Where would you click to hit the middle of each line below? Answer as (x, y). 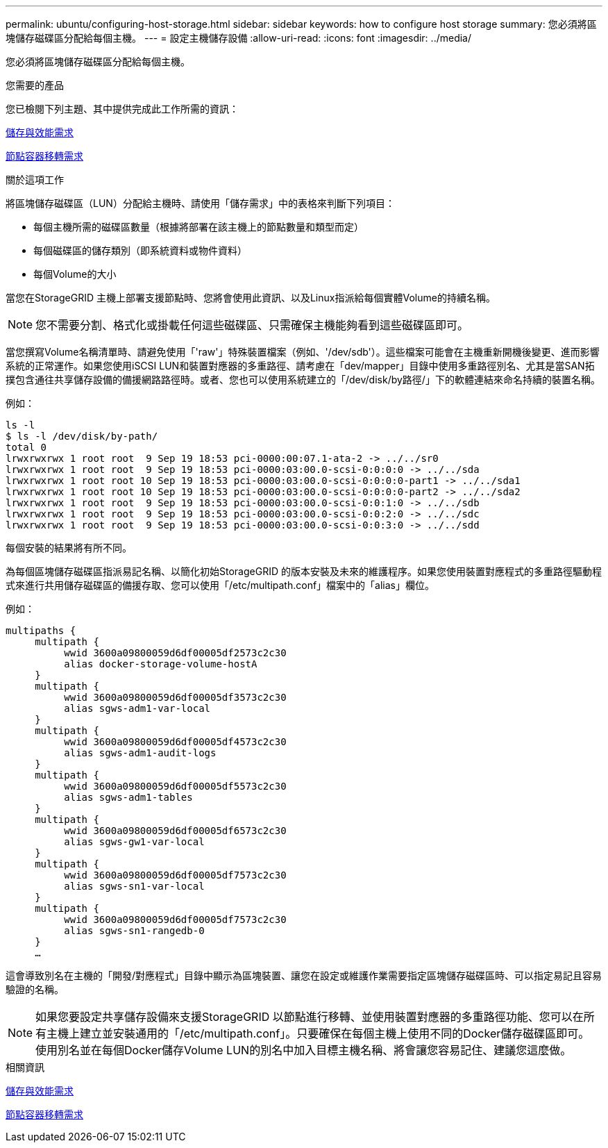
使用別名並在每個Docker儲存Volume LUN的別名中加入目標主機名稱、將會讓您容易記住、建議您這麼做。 (304, 1050)
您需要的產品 (35, 85)
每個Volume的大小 (75, 274)
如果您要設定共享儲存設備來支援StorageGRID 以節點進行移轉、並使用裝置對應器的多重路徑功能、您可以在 (310, 1017)
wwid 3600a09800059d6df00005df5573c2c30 (175, 786)
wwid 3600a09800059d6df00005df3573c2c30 (175, 697)
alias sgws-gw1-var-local (134, 842)
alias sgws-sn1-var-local (134, 886)
